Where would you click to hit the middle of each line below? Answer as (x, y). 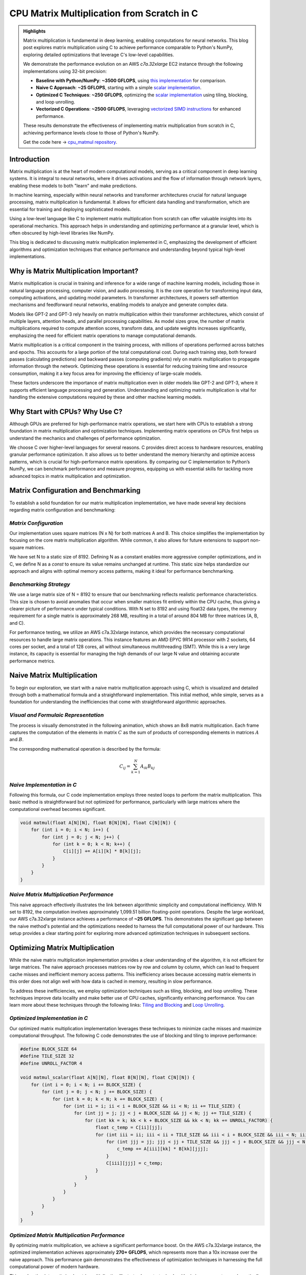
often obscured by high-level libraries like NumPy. (62, 233)
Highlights (34, 31)
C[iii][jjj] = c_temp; (135, 1163)
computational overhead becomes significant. (58, 809)
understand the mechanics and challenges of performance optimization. (85, 438)
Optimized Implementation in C (49, 1018)
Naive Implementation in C (43, 784)
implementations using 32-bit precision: (65, 71)
